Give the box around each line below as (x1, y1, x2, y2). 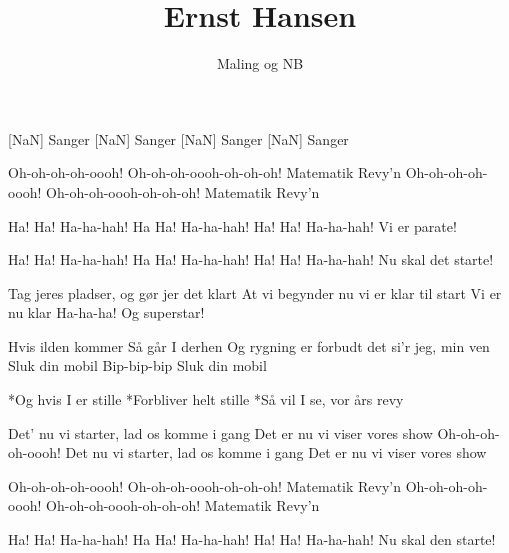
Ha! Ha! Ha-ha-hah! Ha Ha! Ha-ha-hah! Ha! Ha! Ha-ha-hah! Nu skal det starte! (8, 249, 494, 270)
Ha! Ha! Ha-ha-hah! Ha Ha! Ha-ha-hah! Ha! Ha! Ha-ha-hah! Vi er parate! (8, 215, 457, 236)
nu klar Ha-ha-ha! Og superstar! (8, 302, 205, 323)
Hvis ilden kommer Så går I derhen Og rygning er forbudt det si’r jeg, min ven (8, 335, 490, 356)
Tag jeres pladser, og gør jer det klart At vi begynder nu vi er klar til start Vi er (8, 282, 502, 303)
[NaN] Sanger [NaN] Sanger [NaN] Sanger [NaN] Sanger (8, 128, 349, 149)
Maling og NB (216, 53, 304, 74)
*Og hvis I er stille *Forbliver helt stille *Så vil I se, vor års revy (8, 389, 404, 410)
